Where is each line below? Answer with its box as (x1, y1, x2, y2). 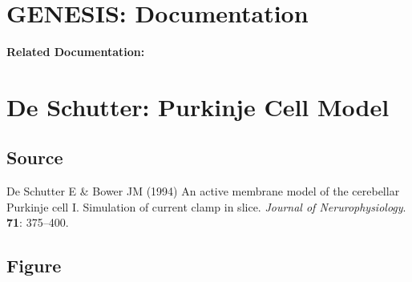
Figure (6, 253, 62, 278)
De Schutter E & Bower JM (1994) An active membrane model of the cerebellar (6, 183, 400, 199)
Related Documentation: (6, 43, 145, 60)
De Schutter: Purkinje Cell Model (6, 90, 390, 123)
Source (6, 145, 63, 170)
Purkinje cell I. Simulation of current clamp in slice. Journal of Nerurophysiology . (6, 198, 406, 215)
